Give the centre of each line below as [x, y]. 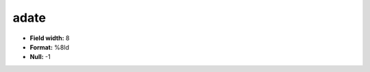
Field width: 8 [50, 38]
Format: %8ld [50, 47]
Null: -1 [40, 57]
